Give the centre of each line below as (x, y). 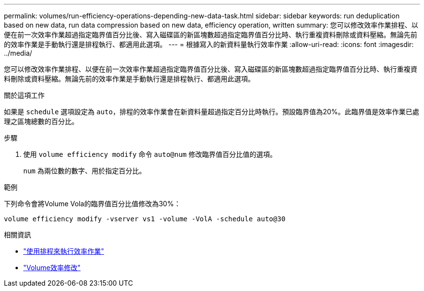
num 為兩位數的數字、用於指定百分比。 (85, 171)
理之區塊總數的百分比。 (41, 121)
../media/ (18, 53)
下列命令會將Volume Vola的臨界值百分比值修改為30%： (92, 204)
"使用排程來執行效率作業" (64, 251)
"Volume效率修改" (52, 268)
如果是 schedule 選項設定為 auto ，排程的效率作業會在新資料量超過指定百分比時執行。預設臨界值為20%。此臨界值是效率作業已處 (212, 112)
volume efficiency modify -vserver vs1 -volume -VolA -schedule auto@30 (145, 219)
